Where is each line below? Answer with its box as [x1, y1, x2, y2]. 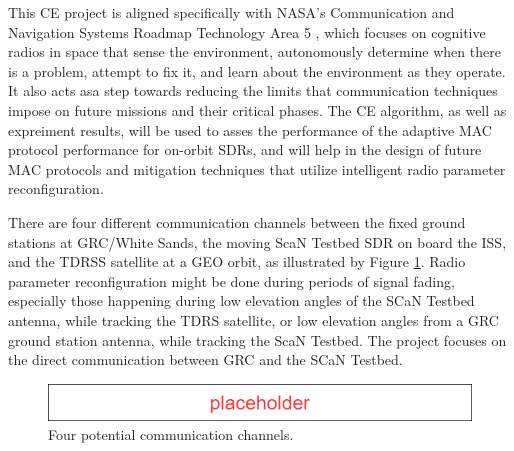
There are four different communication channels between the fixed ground [8, 211, 466, 232]
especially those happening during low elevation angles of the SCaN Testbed [8, 290, 475, 311]
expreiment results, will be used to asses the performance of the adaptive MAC [8, 119, 492, 140]
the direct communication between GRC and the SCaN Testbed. [8, 349, 403, 370]
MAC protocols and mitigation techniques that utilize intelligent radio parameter [8, 158, 506, 179]
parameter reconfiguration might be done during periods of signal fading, [8, 270, 455, 291]
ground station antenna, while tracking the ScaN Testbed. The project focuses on [8, 329, 507, 350]
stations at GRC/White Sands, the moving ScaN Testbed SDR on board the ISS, [8, 231, 507, 252]
